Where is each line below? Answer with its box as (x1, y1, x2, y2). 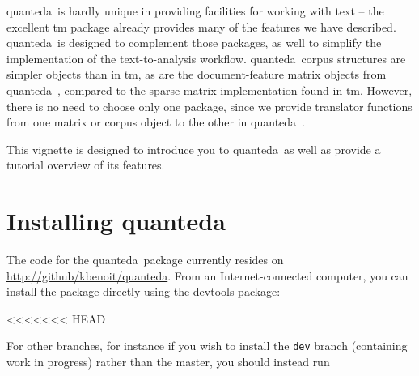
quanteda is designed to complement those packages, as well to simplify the (6, 34, 382, 51)
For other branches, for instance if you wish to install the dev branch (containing (6, 337, 408, 354)
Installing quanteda (6, 204, 226, 237)
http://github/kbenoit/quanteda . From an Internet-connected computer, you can (6, 267, 408, 284)
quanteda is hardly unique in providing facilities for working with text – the (6, 2, 384, 19)
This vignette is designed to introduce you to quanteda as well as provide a (6, 140, 381, 157)
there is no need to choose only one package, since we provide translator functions (6, 97, 413, 114)
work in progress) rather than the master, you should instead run (6, 353, 330, 370)
